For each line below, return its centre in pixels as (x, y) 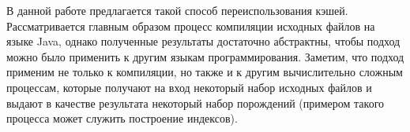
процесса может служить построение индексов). (122, 118)
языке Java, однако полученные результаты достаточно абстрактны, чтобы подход (203, 41)
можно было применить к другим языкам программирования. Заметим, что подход (205, 56)
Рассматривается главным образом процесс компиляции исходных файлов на (191, 26)
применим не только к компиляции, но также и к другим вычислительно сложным (205, 72)
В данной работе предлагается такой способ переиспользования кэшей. (177, 10)
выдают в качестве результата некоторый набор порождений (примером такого (196, 103)
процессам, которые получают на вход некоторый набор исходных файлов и (189, 87)
